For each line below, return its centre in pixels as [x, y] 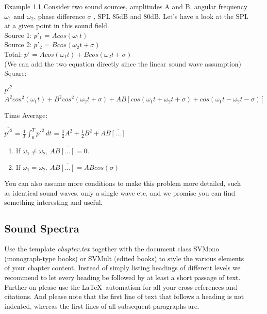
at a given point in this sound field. [57, 25]
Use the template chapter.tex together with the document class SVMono [112, 249]
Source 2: [18, 44]
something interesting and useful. [54, 202]
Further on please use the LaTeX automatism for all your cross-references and [121, 287]
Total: [13, 54]
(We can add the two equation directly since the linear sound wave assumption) [123, 63]
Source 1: [18, 35]
